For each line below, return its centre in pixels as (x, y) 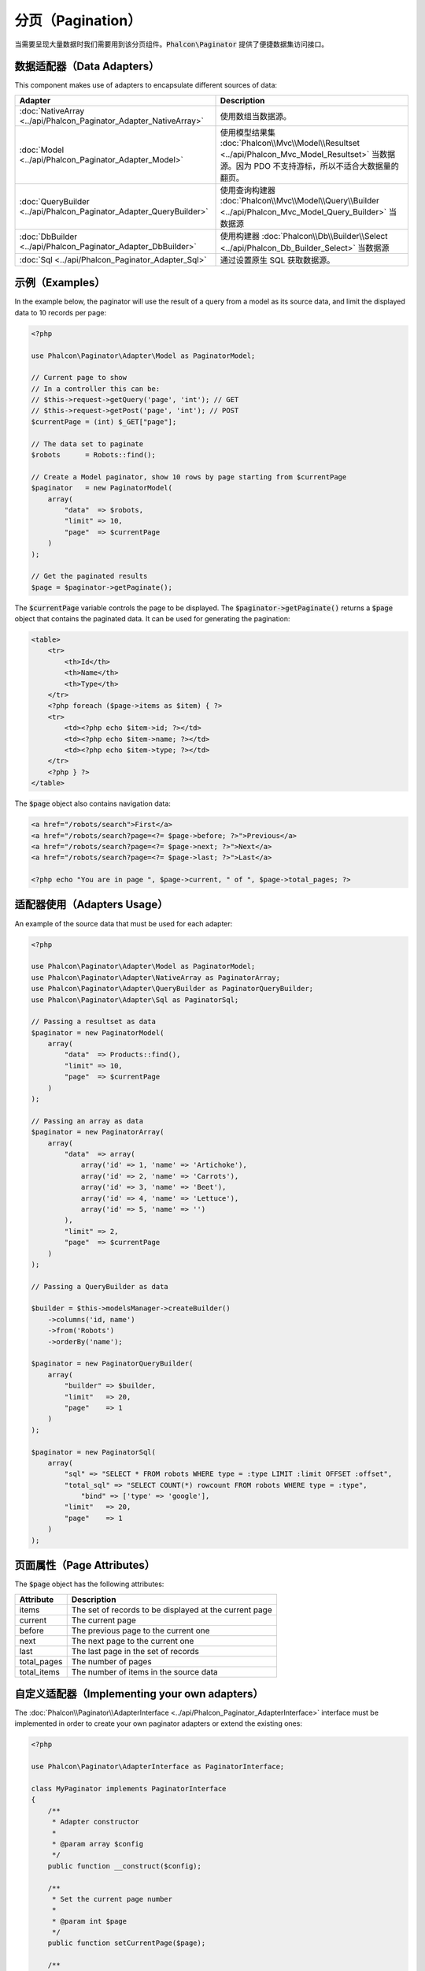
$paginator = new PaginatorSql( (94, 1452)
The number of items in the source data (144, 1671)
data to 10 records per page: (60, 312)
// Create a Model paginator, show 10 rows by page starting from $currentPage (189, 477)
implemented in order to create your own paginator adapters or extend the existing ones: (159, 1723)
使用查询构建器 (248, 190)
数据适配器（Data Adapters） (87, 67)
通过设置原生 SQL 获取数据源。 (277, 260)
